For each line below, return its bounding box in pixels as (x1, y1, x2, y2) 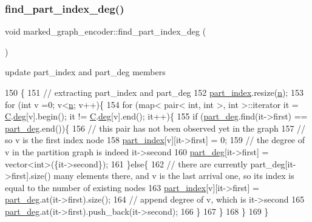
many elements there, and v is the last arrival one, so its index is (53, 169, 294, 182)
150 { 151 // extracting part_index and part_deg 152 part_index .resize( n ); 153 (5, 86, 304, 98)
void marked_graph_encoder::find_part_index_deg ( (5, 25, 206, 38)
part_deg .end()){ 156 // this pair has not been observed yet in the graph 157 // (5, 121, 306, 134)
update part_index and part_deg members (5, 66, 166, 78)
